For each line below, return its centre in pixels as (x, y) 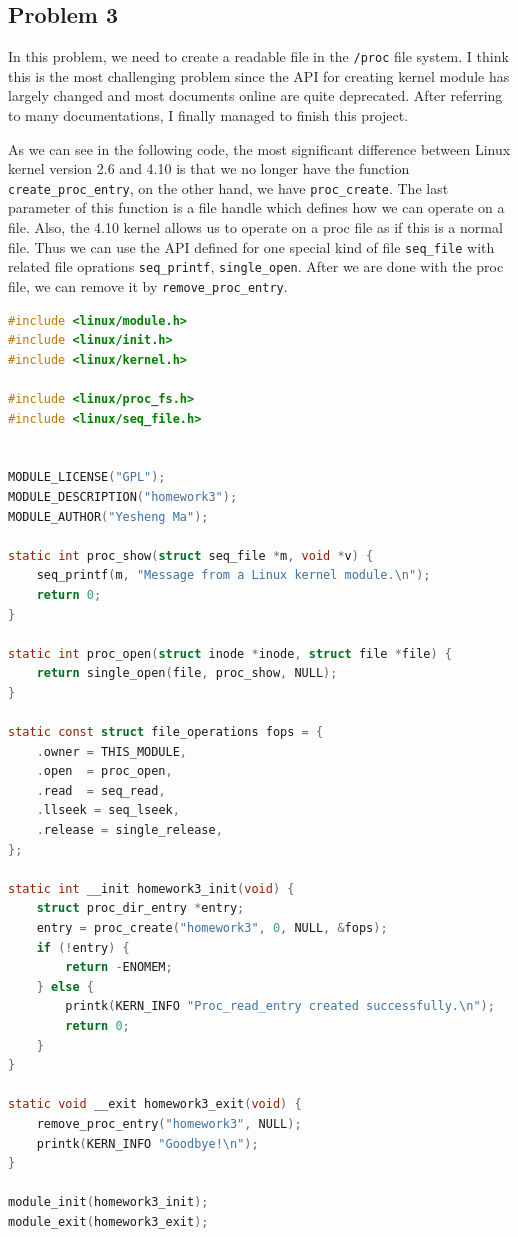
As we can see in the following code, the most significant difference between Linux (259, 148)
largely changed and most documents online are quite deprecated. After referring (255, 95)
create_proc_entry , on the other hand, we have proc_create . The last (228, 187)
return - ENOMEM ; (119, 967)
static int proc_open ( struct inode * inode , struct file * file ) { (230, 653)
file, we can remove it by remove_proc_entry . (148, 285)
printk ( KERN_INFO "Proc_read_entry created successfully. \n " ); (280, 1006)
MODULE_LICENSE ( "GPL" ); (87, 477)
